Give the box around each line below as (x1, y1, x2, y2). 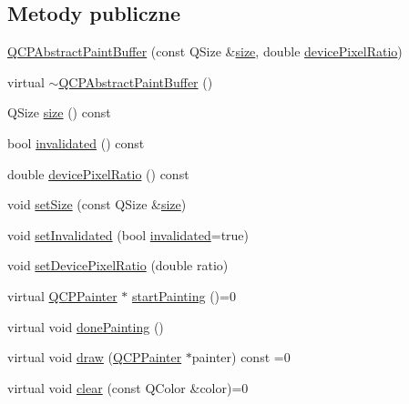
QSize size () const (7, 103, 111, 122)
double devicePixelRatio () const (7, 164, 189, 183)
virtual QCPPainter (7, 286, 118, 305)
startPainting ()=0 (132, 286, 236, 305)
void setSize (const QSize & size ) (7, 195, 187, 214)
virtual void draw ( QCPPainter (7, 348, 182, 367)
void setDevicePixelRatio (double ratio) (7, 256, 229, 275)
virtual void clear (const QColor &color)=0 (7, 378, 249, 397)
